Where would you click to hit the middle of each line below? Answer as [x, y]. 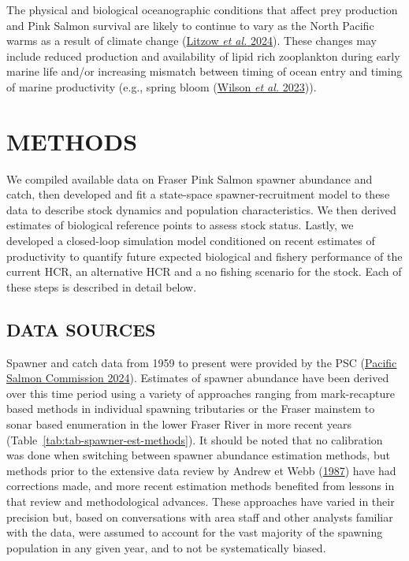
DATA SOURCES [81, 329]
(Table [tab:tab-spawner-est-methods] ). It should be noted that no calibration [195, 439]
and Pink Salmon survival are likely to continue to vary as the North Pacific [190, 25]
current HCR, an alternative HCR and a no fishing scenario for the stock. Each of [204, 271]
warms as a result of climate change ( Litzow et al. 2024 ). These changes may [191, 41]
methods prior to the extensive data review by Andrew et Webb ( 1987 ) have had [201, 470]
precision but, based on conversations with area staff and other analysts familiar [200, 516]
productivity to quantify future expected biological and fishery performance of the [204, 256]
